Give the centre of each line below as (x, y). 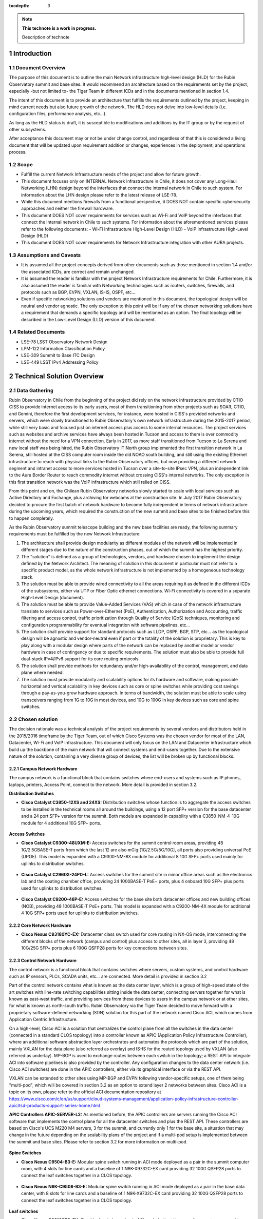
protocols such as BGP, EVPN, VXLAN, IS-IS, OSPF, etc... (78, 292)
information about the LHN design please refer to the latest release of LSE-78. (99, 195)
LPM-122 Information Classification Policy (63, 349)
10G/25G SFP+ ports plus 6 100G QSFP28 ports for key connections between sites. (104, 948)
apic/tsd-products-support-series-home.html (55, 1105)
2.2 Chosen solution (33, 719)
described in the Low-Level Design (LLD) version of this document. (88, 319)
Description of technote (46, 37)
